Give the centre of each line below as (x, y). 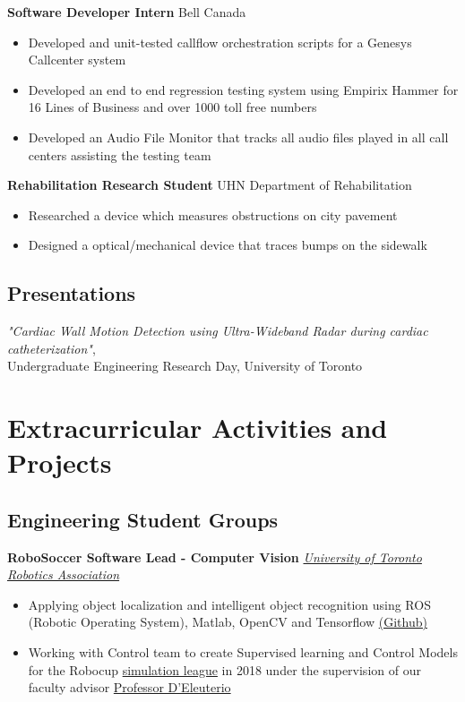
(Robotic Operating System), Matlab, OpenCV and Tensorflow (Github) (228, 622)
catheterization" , (52, 348)
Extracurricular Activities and (198, 428)
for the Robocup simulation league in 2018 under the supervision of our (224, 669)
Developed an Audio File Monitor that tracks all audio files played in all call (238, 137)
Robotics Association (64, 574)
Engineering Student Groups (143, 519)
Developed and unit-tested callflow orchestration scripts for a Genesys (220, 42)
